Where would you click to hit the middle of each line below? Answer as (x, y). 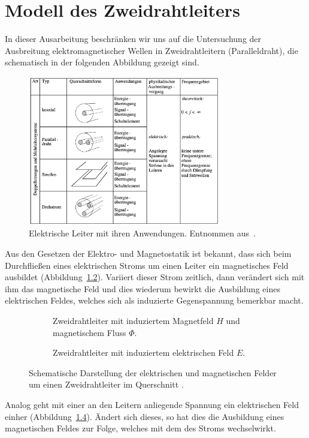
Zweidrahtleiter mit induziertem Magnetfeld (133, 320)
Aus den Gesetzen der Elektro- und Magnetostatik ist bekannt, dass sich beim (148, 253)
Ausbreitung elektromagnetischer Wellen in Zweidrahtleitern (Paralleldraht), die (152, 50)
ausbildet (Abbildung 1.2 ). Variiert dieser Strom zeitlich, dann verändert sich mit (155, 277)
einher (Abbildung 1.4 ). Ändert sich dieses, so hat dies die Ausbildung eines (145, 416)
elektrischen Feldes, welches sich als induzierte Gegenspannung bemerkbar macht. (154, 300)
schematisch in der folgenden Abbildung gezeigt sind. (102, 62)
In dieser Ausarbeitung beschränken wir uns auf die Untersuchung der (133, 39)
